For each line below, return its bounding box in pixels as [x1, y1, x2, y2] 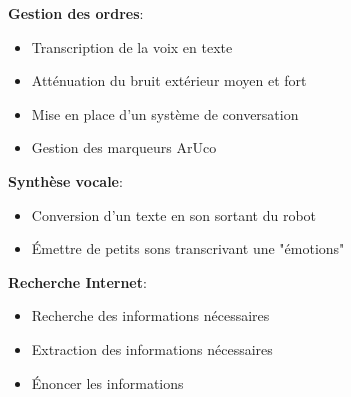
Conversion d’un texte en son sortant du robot [31, 204, 317, 225]
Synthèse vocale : [8, 170, 123, 191]
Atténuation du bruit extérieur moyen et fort [31, 70, 307, 91]
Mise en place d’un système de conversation [31, 103, 299, 124]
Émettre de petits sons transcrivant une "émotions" [31, 238, 345, 259]
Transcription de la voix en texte [31, 36, 233, 57]
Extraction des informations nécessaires [31, 338, 273, 359]
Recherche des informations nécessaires [31, 305, 270, 326]
